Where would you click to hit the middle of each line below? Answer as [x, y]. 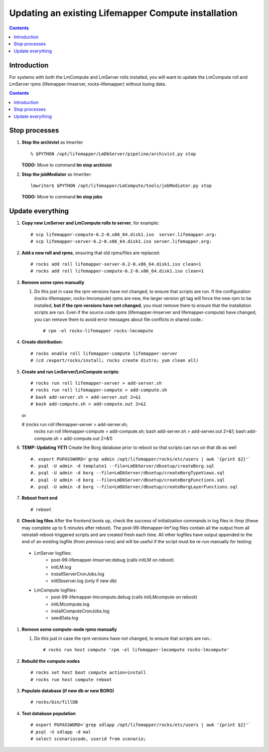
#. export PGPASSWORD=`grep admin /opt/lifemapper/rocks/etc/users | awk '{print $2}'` [141, 459]
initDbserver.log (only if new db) [84, 581]
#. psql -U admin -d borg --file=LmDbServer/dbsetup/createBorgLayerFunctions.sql [134, 487]
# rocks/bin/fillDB [54, 702]
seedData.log [65, 618]
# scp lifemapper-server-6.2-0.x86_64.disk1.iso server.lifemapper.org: [121, 241]
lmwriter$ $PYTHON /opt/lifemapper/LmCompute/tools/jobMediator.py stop [121, 186]
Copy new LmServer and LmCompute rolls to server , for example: [90, 223]
